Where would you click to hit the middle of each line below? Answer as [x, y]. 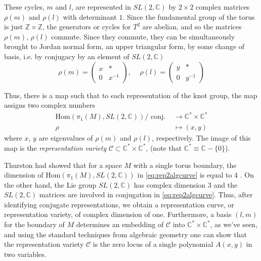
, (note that [164, 147]
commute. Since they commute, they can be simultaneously [143, 36]
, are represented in [101, 7]
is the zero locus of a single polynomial [153, 244]
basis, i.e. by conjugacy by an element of [67, 56]
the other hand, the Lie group [50, 184]
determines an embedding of [120, 224]
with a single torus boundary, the [185, 165]
